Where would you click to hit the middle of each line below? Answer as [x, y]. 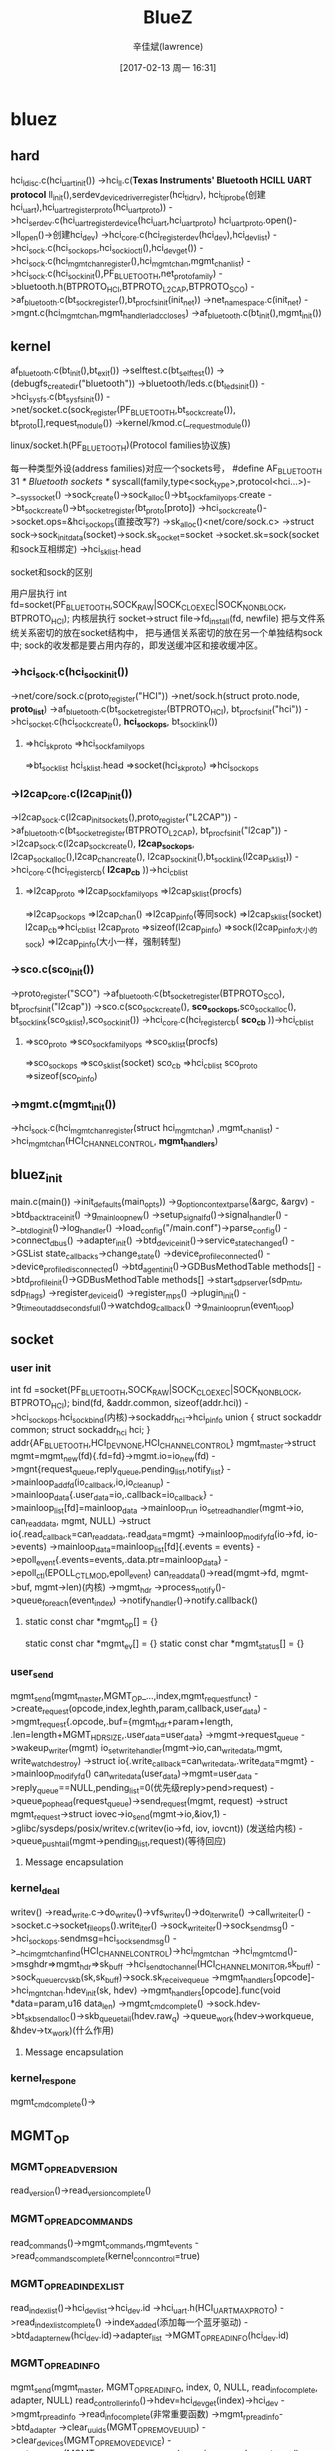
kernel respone [43, 2079]
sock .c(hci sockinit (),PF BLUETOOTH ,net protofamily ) [122, 274]
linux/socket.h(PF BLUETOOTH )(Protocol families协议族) [121, 446]
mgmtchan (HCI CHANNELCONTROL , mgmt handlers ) [123, 1142]
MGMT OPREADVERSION [64, 2167]
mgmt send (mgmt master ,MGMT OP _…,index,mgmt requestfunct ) [131, 1696]
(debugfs [29, 383]
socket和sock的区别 [51, 572]
